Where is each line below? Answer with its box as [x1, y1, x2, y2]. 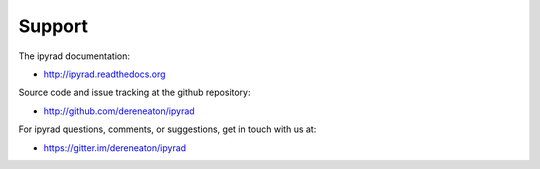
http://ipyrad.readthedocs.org [43, 68, 166, 80]
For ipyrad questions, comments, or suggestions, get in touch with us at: [18, 123, 317, 135]
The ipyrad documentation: [18, 50, 130, 62]
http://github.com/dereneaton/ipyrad [43, 105, 195, 117]
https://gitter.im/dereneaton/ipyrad [43, 141, 187, 154]
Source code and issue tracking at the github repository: [18, 86, 251, 99]
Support [18, 15, 89, 37]
